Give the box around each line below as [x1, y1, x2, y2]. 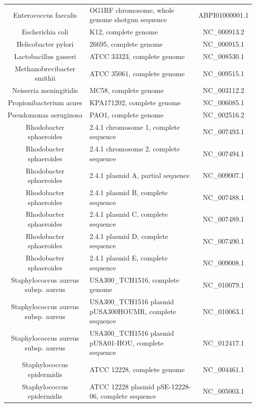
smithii [34, 73, 56, 83]
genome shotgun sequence [90, 14, 167, 25]
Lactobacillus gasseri [14, 51, 76, 61]
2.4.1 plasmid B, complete [90, 187, 168, 197]
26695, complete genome [90, 39, 163, 49]
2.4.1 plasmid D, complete [90, 231, 168, 241]
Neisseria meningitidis [12, 85, 78, 95]
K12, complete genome [90, 27, 158, 37]
